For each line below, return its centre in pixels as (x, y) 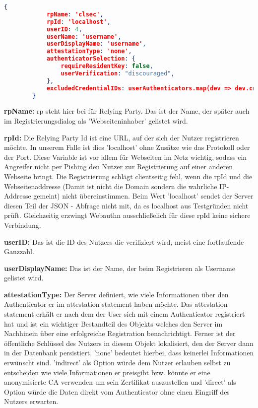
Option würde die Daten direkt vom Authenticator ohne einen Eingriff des (117, 391)
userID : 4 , (64, 29)
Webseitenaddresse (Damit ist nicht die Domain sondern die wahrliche (111, 186)
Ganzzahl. (19, 251)
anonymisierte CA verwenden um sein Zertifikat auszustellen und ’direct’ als (120, 382)
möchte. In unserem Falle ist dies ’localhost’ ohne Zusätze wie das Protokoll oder (127, 147)
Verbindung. (23, 225)
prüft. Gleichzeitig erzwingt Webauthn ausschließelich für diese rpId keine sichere (127, 215)
